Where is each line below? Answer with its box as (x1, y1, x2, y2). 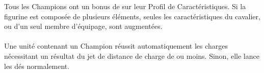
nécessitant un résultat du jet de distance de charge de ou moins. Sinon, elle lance (4, 50, 259, 61)
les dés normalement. (4, 60, 70, 71)
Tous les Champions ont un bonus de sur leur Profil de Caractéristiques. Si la (4, 1, 246, 11)
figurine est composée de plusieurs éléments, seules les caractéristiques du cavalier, (4, 11, 260, 21)
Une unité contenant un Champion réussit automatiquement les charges (4, 41, 228, 51)
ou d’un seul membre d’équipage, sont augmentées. (4, 21, 163, 31)
